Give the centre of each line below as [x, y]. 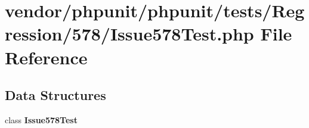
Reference [46, 57]
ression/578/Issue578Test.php [129, 34]
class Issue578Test [41, 119]
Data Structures [55, 95]
